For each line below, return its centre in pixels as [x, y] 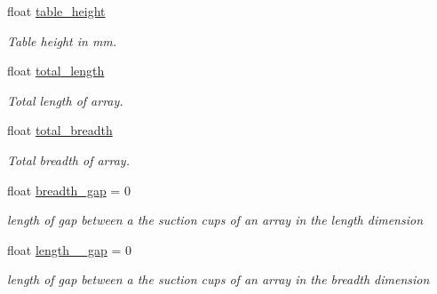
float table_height [56, 11]
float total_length [56, 71]
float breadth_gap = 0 [69, 190]
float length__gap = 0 [70, 249]
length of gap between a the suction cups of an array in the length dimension [215, 220]
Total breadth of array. [68, 159]
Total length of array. [65, 100]
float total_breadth [60, 130]
